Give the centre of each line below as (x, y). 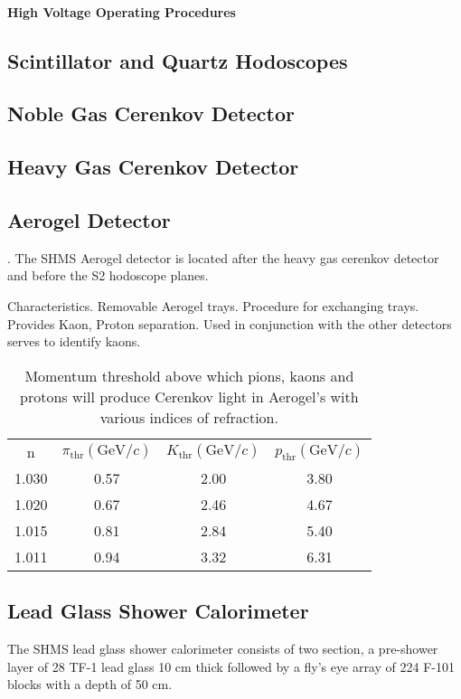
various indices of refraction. (189, 417)
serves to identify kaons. (74, 341)
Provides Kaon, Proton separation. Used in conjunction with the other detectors (230, 323)
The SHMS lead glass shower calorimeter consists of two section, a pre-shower (223, 648)
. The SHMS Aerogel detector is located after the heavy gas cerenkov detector (223, 257)
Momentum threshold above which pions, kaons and (189, 375)
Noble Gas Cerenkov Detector (151, 113)
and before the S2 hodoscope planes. (108, 275)
